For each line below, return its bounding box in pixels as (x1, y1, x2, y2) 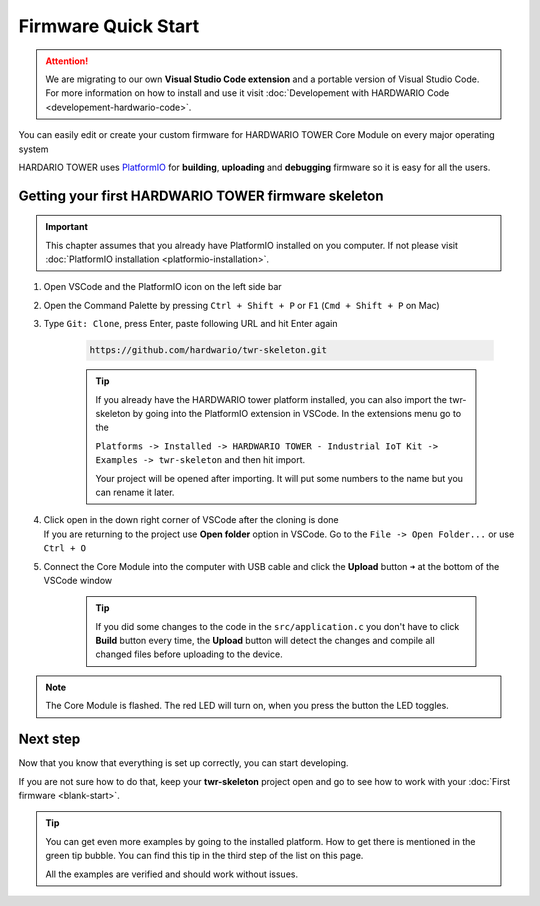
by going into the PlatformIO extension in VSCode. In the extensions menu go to (132, 408, 462, 419)
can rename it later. (95, 486, 175, 498)
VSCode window (43, 574, 113, 586)
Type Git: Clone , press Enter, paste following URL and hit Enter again (43, 318, 338, 330)
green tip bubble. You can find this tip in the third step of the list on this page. (45, 850, 364, 862)
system (18, 143, 49, 155)
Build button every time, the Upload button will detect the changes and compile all (95, 635, 435, 647)
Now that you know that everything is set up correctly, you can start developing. (18, 757, 349, 769)
